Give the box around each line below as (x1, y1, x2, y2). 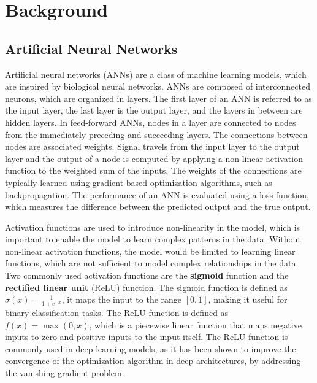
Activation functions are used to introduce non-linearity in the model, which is (5, 220, 300, 233)
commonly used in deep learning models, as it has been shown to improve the (5, 342, 296, 355)
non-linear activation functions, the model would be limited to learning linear (5, 244, 296, 257)
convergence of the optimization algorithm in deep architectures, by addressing (5, 354, 301, 367)
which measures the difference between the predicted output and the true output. (5, 200, 311, 213)
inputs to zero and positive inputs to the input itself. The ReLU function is (5, 330, 288, 343)
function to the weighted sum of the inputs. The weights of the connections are (5, 164, 302, 177)
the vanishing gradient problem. (5, 366, 124, 379)
